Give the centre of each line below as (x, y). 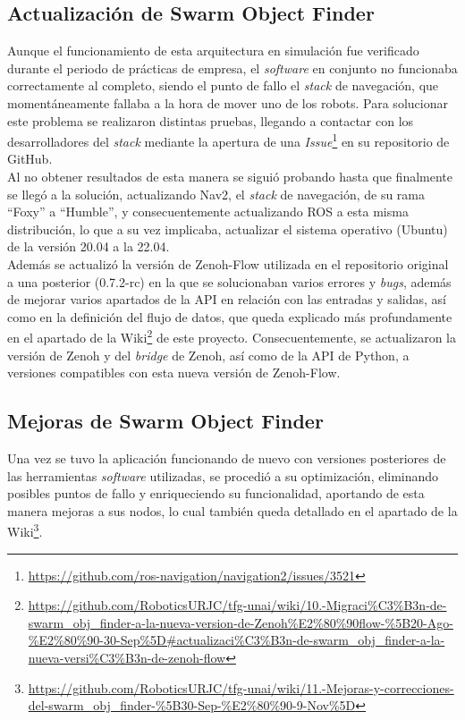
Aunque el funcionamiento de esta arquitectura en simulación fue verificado (213, 51)
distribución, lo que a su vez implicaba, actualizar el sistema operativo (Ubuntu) (228, 229)
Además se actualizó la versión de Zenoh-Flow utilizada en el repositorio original (228, 263)
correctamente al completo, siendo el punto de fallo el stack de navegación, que (223, 85)
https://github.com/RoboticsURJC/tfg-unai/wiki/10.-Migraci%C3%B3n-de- (237, 605)
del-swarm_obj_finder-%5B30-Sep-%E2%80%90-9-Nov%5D (192, 705)
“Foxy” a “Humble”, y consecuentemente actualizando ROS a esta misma (208, 212)
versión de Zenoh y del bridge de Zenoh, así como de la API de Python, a (208, 355)
